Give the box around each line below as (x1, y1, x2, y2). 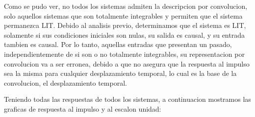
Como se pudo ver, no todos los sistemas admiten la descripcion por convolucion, (4, 1, 248, 11)
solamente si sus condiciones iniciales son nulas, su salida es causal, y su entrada (4, 29, 245, 40)
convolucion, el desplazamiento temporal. (4, 77, 127, 88)
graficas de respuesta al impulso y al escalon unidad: (4, 103, 161, 114)
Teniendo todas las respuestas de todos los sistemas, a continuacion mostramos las (4, 94, 251, 104)
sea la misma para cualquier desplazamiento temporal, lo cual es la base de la (4, 68, 237, 78)
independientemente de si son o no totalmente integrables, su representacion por (4, 48, 245, 59)
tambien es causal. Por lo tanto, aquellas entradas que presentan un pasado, (4, 39, 232, 49)
